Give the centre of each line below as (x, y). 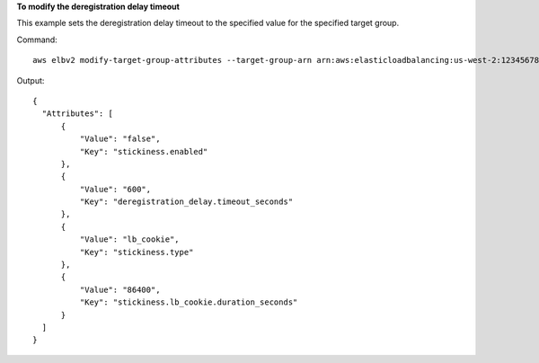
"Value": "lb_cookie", (129, 239)
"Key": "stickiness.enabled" (144, 151)
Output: (31, 80)
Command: (37, 40)
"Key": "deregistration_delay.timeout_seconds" (186, 202)
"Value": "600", (115, 189)
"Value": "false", (120, 139)
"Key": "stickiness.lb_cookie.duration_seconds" (189, 302)
